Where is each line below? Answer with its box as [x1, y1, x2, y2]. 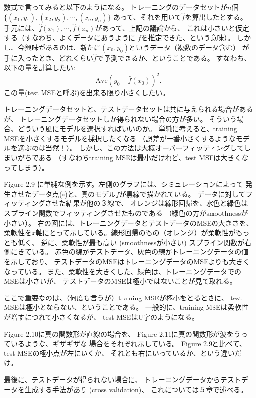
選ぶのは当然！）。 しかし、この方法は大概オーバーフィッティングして [17, 143, 244, 153]
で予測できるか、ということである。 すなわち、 [96, 52, 251, 63]
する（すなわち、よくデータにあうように [4, 32, 135, 43]
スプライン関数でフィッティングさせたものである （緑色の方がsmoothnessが [4, 208, 248, 218]
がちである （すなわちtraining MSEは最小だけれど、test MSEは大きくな [17, 152, 249, 163]
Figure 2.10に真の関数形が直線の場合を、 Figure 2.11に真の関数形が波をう [4, 328, 241, 339]
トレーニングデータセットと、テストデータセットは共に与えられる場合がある [4, 104, 253, 114]
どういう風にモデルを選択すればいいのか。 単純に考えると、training [17, 123, 237, 134]
